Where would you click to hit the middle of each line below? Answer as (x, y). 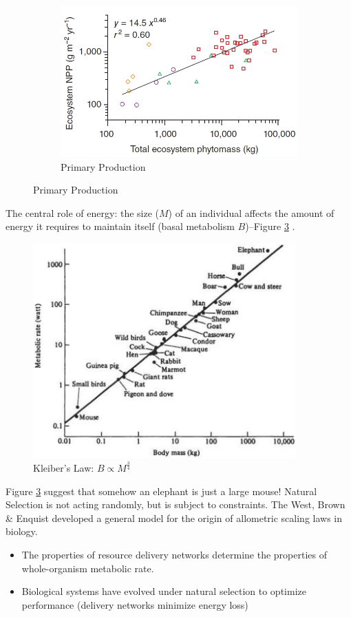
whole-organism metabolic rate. (88, 568)
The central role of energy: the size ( (82, 212)
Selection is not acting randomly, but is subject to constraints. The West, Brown (175, 504)
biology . (22, 531)
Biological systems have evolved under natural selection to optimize (164, 591)
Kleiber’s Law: (64, 468)
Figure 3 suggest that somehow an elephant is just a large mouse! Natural (161, 491)
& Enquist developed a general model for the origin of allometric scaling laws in (174, 517)
